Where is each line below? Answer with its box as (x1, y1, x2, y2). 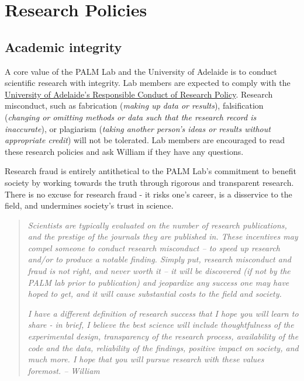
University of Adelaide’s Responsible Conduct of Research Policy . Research (5, 88, 273, 100)
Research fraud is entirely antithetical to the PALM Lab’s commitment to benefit (5, 165, 296, 177)
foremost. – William (27, 364, 100, 376)
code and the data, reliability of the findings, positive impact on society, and (27, 341, 299, 354)
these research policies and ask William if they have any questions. (5, 145, 244, 157)
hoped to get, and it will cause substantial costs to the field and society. (27, 288, 282, 300)
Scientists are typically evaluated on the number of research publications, (27, 219, 287, 231)
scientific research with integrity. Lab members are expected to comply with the (5, 77, 291, 89)
